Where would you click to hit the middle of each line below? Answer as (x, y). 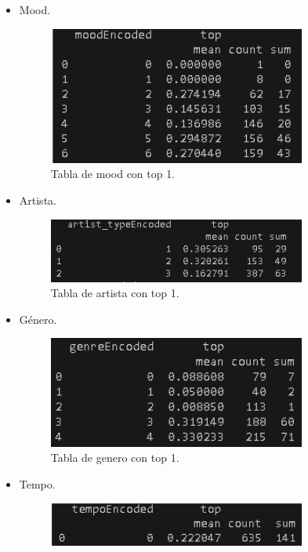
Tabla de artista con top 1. (115, 293)
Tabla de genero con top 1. (115, 458)
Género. (38, 319)
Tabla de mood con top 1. (113, 174)
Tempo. (37, 483)
